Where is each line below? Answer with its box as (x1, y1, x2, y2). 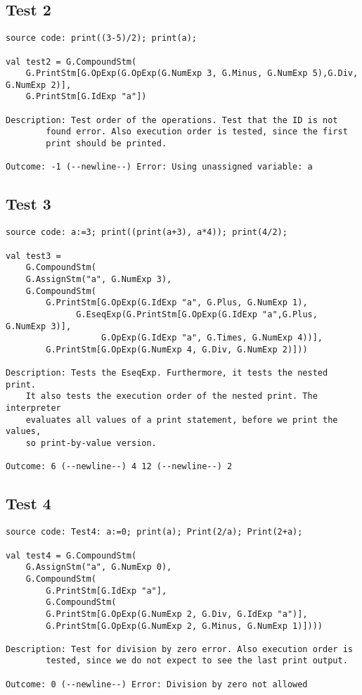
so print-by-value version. (25, 438, 157, 449)
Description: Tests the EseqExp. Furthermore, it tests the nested (6, 368, 328, 378)
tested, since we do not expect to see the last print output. (46, 656, 348, 666)
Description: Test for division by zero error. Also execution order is (6, 644, 353, 654)
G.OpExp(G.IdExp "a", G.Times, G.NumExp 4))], (101, 333, 323, 343)
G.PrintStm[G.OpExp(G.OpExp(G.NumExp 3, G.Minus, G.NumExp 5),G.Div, (25, 68, 358, 79)
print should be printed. (46, 139, 167, 149)
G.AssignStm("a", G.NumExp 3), (25, 274, 172, 284)
